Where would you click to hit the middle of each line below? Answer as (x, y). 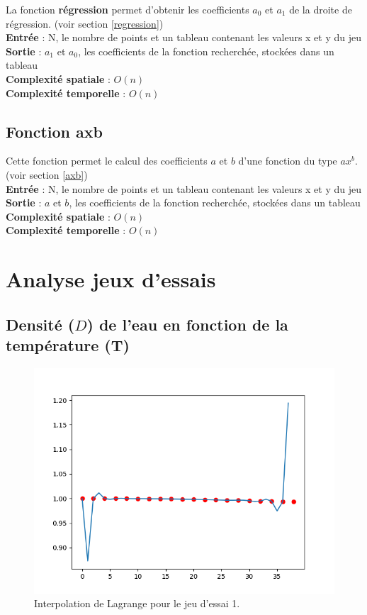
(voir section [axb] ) (47, 174)
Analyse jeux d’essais (111, 279)
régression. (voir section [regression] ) (85, 23)
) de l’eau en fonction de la (187, 324)
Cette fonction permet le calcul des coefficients (107, 161)
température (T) (68, 345)
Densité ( (40, 324)
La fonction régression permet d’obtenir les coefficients (128, 9)
